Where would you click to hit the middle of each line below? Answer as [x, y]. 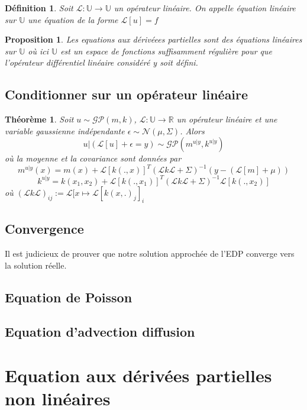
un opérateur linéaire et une [227, 119]
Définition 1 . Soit [39, 8]
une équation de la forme [73, 19]
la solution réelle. [36, 265]
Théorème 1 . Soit [39, 119]
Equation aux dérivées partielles [138, 375]
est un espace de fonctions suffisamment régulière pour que [167, 51]
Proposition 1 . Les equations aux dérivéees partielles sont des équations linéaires [153, 39]
